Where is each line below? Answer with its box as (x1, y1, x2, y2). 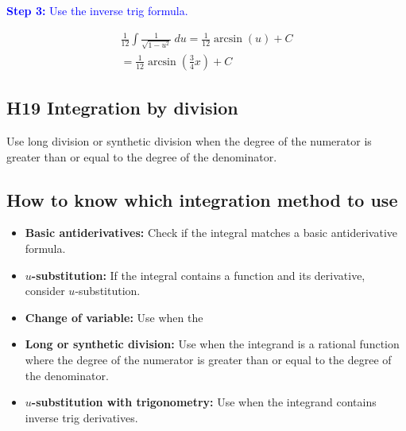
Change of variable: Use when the (25, 309, 203, 325)
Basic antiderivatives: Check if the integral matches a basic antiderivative (25, 224, 397, 241)
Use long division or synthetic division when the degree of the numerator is (6, 133, 372, 149)
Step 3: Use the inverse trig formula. (6, 2, 188, 18)
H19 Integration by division (6, 95, 238, 120)
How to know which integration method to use (6, 187, 398, 212)
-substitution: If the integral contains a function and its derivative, (31, 266, 365, 283)
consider (25, 282, 65, 299)
